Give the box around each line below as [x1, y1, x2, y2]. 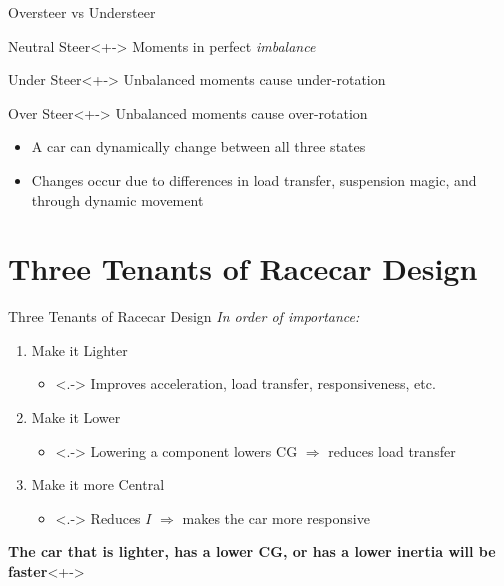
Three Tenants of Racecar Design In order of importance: [8, 306, 360, 327]
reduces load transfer [328, 440, 456, 461]
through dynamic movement [31, 189, 204, 210]
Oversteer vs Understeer [8, 2, 156, 22]
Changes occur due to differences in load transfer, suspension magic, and [31, 169, 477, 190]
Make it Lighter [31, 339, 128, 360]
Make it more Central [31, 474, 165, 495]
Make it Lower [31, 407, 121, 428]
